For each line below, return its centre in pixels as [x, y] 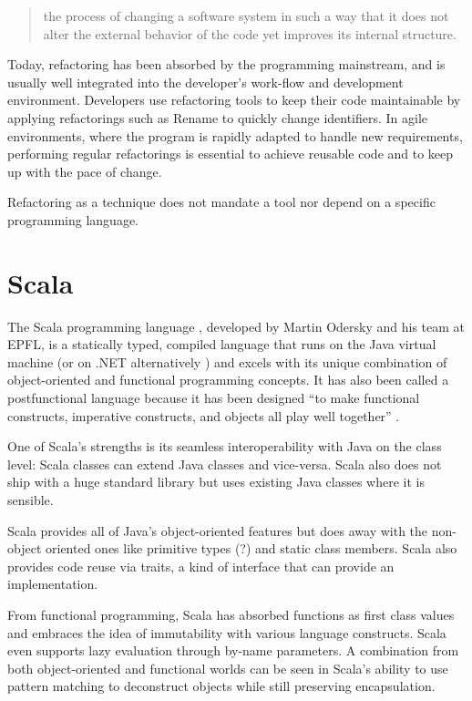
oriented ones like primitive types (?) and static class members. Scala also [251, 548]
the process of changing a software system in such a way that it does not [246, 15]
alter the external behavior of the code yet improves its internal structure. [250, 33]
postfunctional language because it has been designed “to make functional [214, 398]
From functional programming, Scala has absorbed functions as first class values [231, 614]
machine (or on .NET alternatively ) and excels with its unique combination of [227, 361]
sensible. [31, 500]
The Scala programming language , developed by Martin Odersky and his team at [236, 326]
